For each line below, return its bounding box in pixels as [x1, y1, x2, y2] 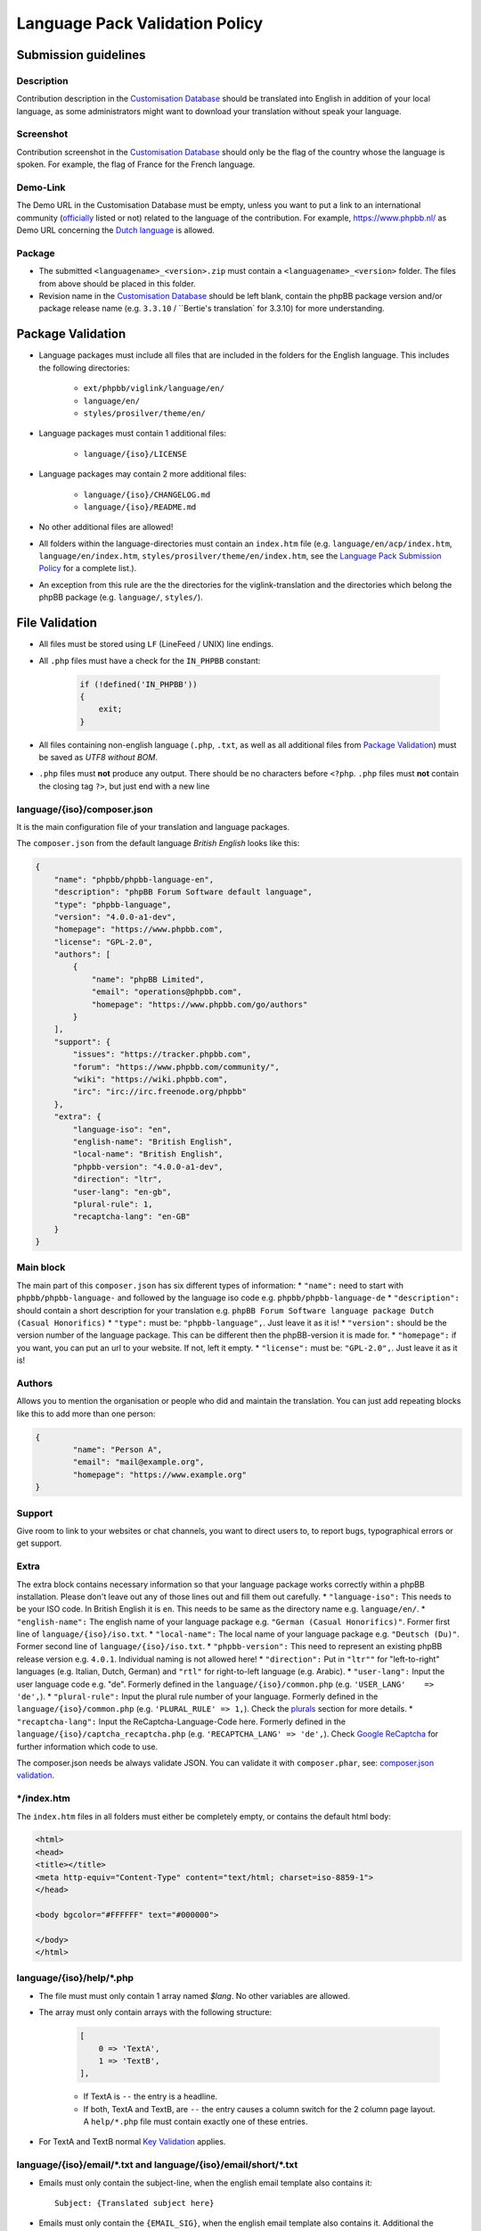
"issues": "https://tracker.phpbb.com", [72, 1049, 252, 1059]
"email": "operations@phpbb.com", [91, 987, 242, 997]
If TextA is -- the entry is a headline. [83, 2091, 218, 2102]
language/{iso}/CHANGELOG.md [83, 489, 211, 500]
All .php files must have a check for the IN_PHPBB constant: [38, 655, 261, 666]
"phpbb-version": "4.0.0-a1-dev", [72, 1161, 224, 1172]
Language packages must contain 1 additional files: [38, 428, 227, 439]
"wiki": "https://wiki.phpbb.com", [72, 1074, 229, 1084]
